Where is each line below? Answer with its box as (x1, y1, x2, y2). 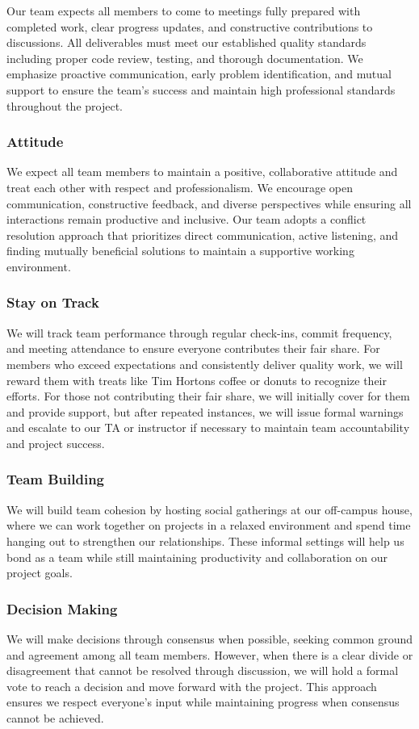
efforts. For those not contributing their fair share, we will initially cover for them (6, 388, 410, 404)
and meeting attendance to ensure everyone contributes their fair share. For (6, 340, 380, 357)
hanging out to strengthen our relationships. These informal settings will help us (6, 532, 404, 549)
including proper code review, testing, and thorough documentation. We (6, 49, 363, 66)
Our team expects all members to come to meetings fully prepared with (6, 2, 361, 19)
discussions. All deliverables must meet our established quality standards (6, 34, 367, 51)
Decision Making (6, 598, 118, 618)
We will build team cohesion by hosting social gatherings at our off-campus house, (6, 501, 413, 517)
